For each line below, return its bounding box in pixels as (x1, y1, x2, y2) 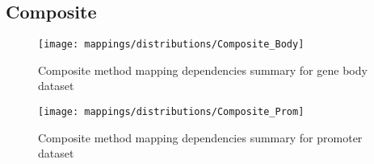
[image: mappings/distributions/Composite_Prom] (38, 106, 305, 118)
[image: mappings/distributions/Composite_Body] (38, 39, 305, 51)
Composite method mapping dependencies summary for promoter (38, 129, 363, 146)
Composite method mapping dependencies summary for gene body (38, 61, 368, 78)
